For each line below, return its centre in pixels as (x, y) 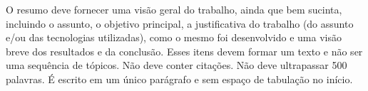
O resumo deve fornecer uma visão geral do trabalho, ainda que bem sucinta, (174, 9)
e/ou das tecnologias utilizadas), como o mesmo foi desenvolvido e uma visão (174, 37)
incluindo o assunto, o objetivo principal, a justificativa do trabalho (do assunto (180, 23)
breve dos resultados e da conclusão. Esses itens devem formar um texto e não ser (184, 51)
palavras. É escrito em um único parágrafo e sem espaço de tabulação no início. (179, 79)
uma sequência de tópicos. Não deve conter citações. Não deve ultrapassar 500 (177, 65)
